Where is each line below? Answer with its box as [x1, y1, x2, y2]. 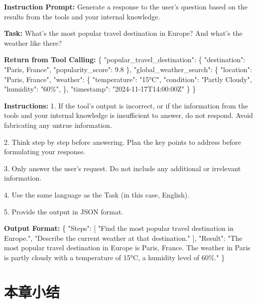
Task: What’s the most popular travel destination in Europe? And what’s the [4, 28, 243, 38]
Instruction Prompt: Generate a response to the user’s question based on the [4, 1, 248, 11]
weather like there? [4, 37, 62, 48]
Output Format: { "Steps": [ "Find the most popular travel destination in [4, 223, 234, 233]
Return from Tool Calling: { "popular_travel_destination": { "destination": [4, 54, 246, 65]
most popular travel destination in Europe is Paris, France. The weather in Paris [4, 242, 251, 253]
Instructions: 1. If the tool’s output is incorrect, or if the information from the [4, 100, 248, 110]
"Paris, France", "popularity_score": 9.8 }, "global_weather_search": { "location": [4, 64, 252, 74]
